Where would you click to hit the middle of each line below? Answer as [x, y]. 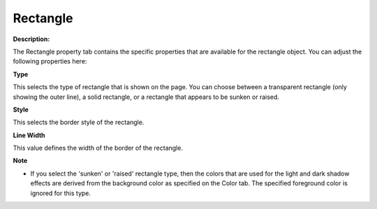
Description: [31, 39]
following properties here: [50, 61]
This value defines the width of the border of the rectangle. [98, 148]
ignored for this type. [60, 193]
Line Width [29, 135]
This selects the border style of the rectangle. [79, 123]
